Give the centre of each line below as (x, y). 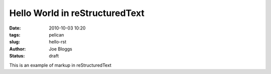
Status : (17, 56)
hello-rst (58, 42)
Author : (18, 49)
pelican (56, 34)
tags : (15, 34)
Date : (15, 28)
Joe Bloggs (60, 49)
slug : (15, 42)
